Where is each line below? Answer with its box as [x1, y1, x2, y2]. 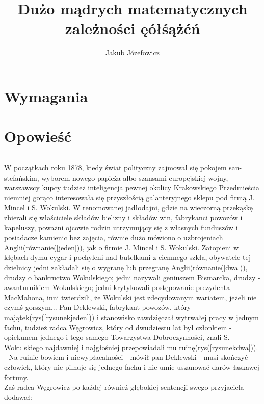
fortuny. [4, 371, 29, 382]
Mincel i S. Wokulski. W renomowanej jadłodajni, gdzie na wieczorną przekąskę [4, 202, 253, 213]
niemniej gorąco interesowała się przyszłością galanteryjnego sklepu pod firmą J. [4, 192, 255, 203]
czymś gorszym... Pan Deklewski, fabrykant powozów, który [4, 302, 191, 312]
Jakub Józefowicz [105, 47, 160, 58]
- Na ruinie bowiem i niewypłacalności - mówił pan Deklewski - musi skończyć [4, 352, 248, 362]
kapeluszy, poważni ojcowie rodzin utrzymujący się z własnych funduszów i [4, 222, 238, 233]
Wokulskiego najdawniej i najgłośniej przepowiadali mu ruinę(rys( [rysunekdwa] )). [4, 341, 258, 352]
